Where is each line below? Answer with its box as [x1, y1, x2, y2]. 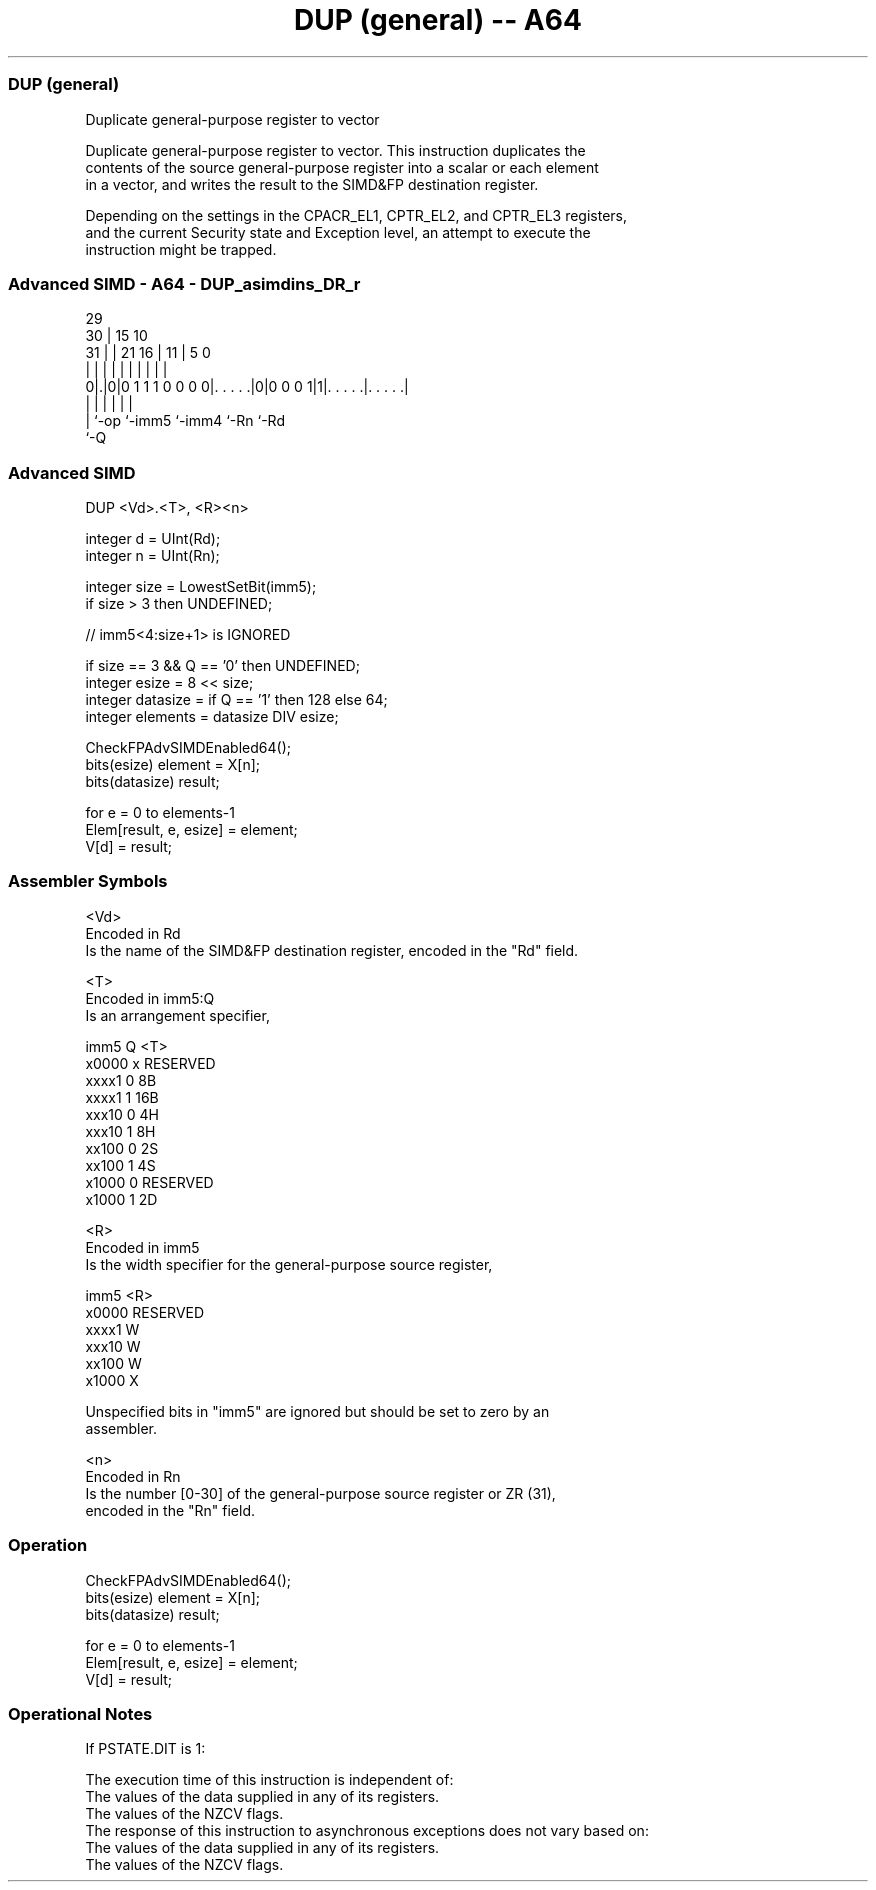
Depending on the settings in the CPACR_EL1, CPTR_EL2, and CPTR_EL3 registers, [85, 206, 628, 224]
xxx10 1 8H [85, 1122, 156, 1140]
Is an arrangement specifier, [85, 1006, 270, 1024]
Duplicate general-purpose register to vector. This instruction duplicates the [85, 141, 586, 159]
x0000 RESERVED [85, 1303, 205, 1321]
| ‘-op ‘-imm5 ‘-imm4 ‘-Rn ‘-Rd [85, 412, 285, 430]
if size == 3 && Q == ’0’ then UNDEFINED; [85, 657, 360, 674]
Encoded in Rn [85, 1467, 181, 1485]
